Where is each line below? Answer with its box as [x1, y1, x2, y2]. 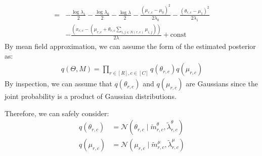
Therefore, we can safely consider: [5, 108, 109, 118]
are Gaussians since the [186, 78, 258, 89]
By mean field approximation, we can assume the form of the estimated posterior [5, 40, 256, 51]
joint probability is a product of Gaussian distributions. [5, 91, 177, 101]
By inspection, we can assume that [5, 78, 112, 89]
